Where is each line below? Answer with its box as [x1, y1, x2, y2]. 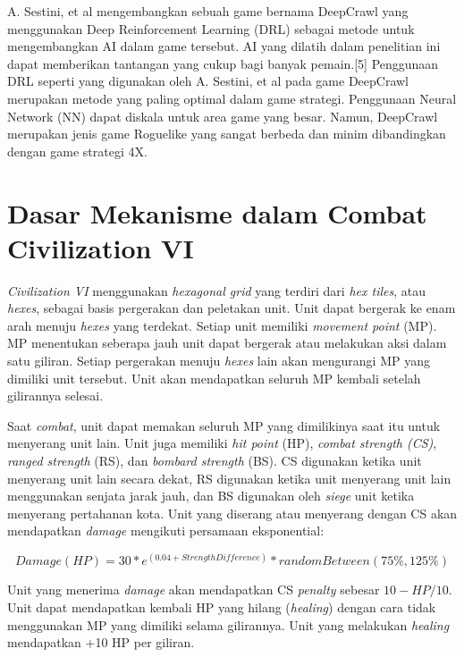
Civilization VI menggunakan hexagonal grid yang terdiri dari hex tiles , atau [7, 281, 426, 299]
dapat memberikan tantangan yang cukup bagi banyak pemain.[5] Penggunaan [7, 54, 439, 72]
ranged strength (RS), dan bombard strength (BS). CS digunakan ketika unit [7, 451, 422, 469]
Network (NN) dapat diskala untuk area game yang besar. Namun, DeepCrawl [7, 106, 438, 125]
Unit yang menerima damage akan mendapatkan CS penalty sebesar [7, 580, 380, 599]
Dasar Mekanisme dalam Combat [7, 194, 427, 231]
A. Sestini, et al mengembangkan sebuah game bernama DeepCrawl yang [7, 2, 409, 20]
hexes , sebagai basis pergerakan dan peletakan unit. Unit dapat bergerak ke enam [7, 299, 456, 317]
